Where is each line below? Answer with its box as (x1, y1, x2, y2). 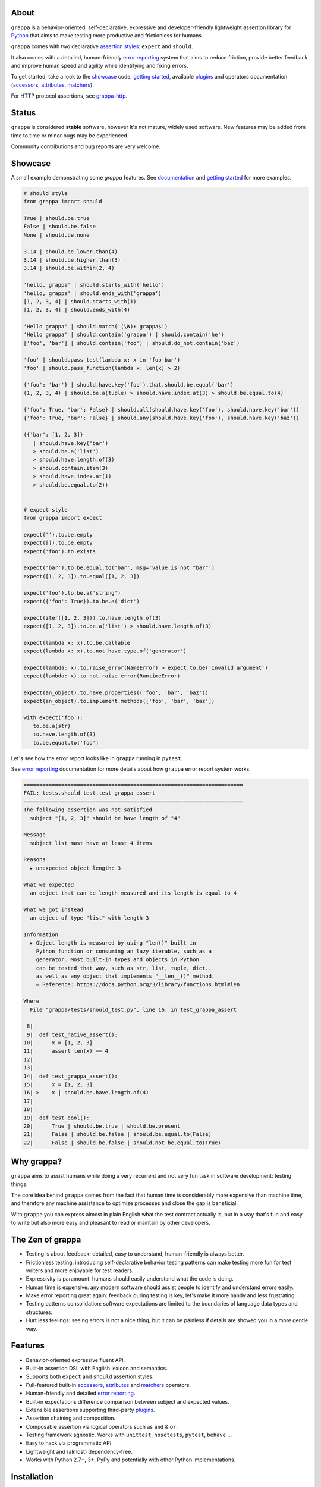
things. (11, 1181, 28, 1188)
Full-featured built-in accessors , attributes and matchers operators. (26, 1381, 191, 1388)
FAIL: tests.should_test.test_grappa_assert (23, 790, 156, 796)
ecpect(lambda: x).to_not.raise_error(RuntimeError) (23, 673, 181, 679)
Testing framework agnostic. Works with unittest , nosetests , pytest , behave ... (26, 1431, 232, 1439)
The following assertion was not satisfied (23, 807, 153, 813)
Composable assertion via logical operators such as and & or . (26, 1423, 178, 1430)
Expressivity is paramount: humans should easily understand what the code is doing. (26, 1275, 234, 1282)
